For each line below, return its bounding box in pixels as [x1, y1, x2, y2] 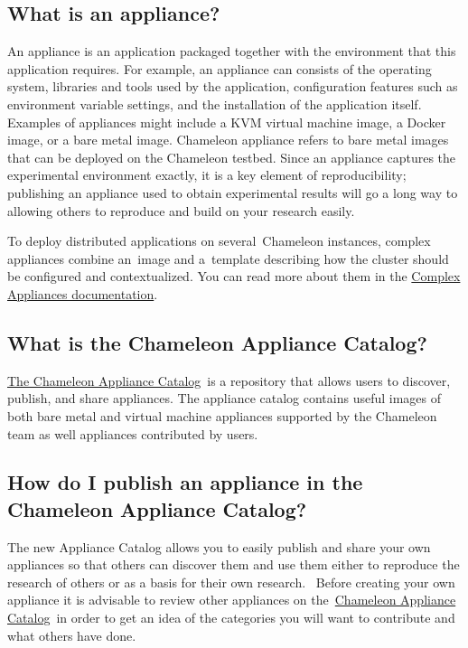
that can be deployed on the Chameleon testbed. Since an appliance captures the [7, 147, 456, 166]
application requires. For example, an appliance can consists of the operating [7, 59, 432, 78]
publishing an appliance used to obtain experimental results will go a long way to [7, 183, 458, 202]
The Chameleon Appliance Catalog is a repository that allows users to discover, [7, 371, 451, 390]
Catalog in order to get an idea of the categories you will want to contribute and [7, 608, 455, 627]
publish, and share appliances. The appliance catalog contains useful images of [7, 389, 442, 408]
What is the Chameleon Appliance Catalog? [7, 328, 427, 356]
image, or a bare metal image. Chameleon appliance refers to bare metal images [7, 130, 449, 149]
